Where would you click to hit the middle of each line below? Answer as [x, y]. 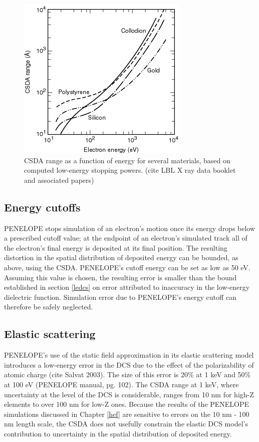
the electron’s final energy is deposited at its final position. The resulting [116, 247]
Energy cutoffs [42, 207]
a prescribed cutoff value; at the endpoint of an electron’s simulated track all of [126, 238]
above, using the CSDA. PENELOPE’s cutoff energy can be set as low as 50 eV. [127, 267]
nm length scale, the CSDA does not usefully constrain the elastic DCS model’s [126, 424]
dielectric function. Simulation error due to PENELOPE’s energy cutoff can [120, 297]
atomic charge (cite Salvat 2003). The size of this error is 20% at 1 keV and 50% [127, 374]
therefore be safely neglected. [49, 307]
